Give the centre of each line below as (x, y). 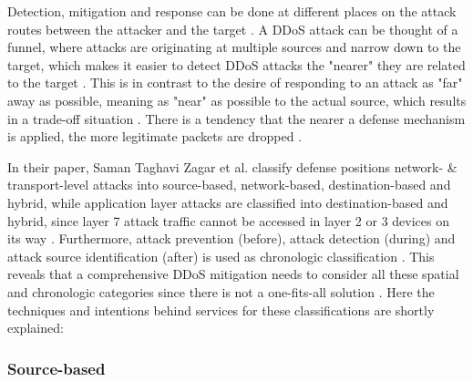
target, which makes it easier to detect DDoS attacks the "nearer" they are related (236, 64)
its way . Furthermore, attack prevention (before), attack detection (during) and (231, 238)
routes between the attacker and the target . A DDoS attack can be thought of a (233, 29)
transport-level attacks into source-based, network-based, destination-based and (229, 185)
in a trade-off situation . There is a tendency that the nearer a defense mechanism (236, 118)
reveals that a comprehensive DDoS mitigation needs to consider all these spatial (233, 274)
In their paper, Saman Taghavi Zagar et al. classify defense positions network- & (232, 166)
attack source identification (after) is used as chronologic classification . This (221, 256)
